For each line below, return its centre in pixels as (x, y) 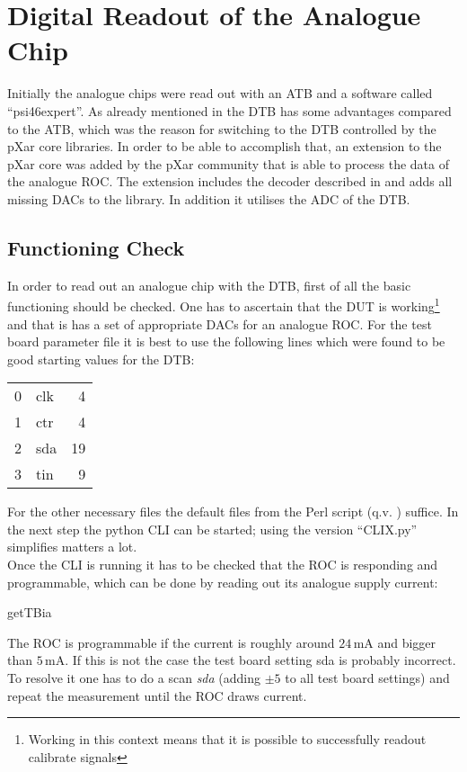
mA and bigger (395, 642)
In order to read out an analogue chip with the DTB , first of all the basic (209, 285)
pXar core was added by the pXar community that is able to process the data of (228, 163)
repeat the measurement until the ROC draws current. (157, 695)
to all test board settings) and (367, 678)
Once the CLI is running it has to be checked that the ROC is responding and (223, 565)
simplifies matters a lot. (72, 547)
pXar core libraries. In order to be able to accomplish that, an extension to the (225, 146)
